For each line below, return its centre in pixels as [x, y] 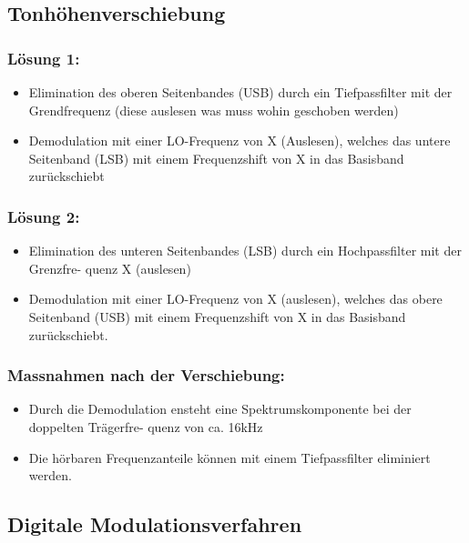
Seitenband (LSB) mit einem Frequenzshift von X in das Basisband [216, 158]
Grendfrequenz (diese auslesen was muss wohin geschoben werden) [214, 110]
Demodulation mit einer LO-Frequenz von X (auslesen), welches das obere [235, 299]
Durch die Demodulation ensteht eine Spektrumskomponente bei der [220, 409]
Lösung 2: [44, 216]
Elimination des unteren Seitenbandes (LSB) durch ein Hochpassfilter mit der [245, 251]
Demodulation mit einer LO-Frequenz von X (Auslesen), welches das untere [240, 141]
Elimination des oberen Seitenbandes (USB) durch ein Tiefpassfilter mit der [240, 92]
